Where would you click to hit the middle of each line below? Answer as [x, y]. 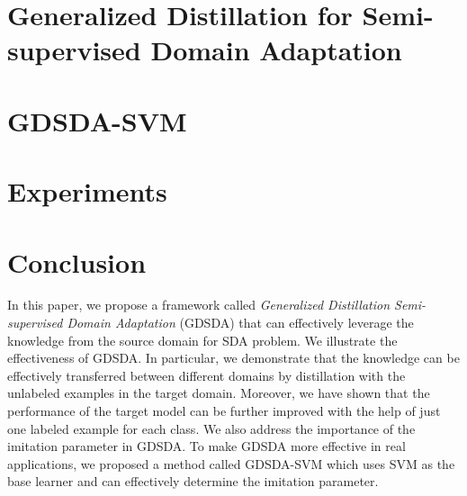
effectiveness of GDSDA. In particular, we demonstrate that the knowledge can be [233, 358]
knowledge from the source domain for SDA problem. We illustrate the [202, 340]
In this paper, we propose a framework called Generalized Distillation [199, 305]
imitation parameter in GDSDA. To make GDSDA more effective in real [207, 446]
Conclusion [77, 262]
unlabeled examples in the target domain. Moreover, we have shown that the [219, 393]
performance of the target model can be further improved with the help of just [224, 410]
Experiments [87, 191]
